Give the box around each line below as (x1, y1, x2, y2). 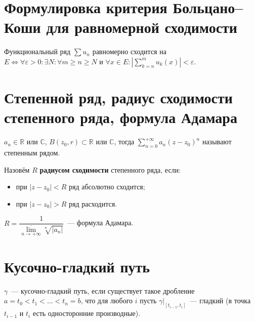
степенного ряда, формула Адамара (4, 107, 237, 128)
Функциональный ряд (4, 46, 71, 57)
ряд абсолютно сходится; (69, 181, 145, 192)
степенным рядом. (4, 147, 60, 158)
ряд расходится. (69, 198, 117, 209)
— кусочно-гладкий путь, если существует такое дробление (11, 285, 195, 296)
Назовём (4, 164, 30, 175)
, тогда (114, 136, 135, 147)
